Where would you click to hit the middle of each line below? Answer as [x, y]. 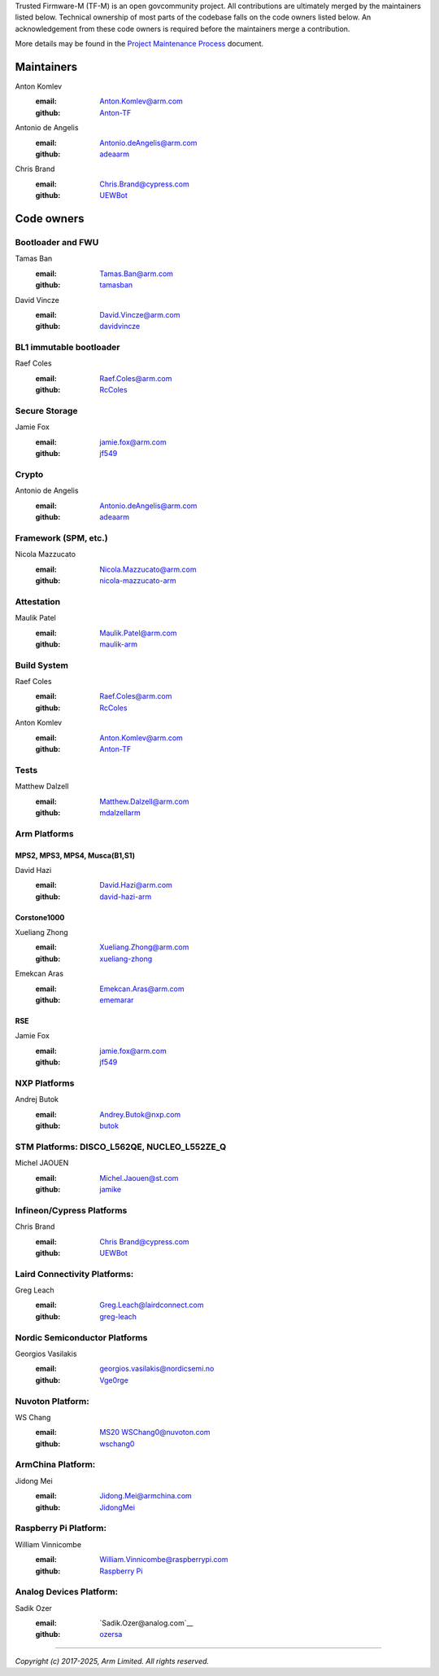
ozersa [111, 1634]
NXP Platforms [45, 1083]
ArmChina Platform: [55, 1464]
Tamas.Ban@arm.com [137, 274]
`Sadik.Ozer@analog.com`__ [146, 1623]
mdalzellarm [120, 812]
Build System [42, 665]
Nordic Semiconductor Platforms [81, 1337]
